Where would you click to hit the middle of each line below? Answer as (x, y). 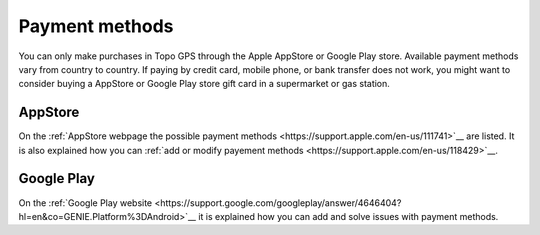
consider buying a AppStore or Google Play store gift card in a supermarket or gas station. (204, 84)
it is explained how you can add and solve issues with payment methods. (348, 216)
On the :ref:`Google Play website (85, 202)
